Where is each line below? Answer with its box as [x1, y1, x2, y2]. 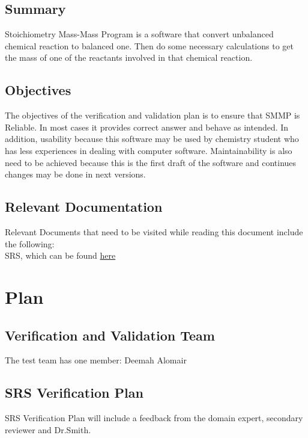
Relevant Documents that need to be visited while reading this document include [5, 225, 303, 238]
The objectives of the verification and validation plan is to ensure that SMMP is [5, 109, 300, 122]
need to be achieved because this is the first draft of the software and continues [5, 156, 297, 168]
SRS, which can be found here [5, 249, 116, 262]
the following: [5, 237, 55, 250]
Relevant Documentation [5, 197, 163, 216]
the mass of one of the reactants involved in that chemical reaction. [5, 51, 253, 64]
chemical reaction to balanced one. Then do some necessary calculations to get [5, 39, 294, 52]
